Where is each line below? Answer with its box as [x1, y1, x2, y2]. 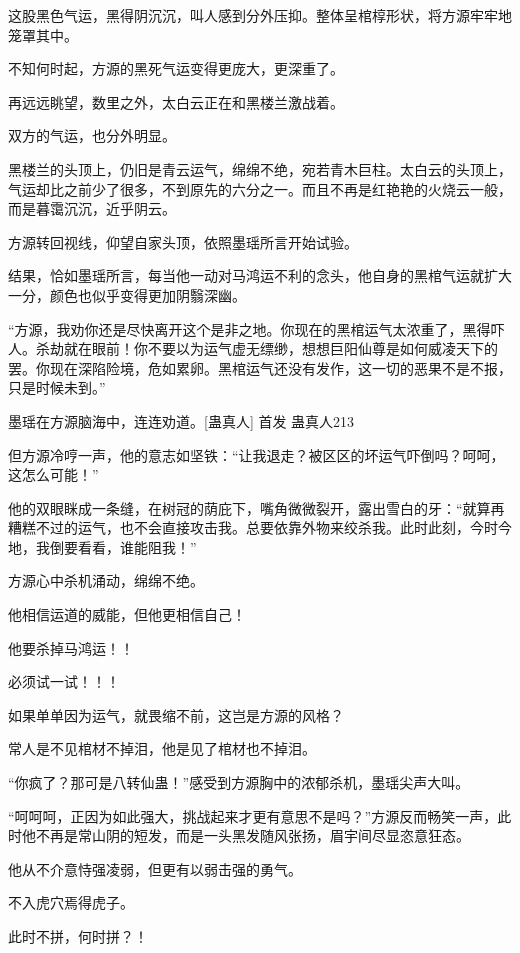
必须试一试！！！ [8, 671, 120, 692]
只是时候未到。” [8, 377, 106, 398]
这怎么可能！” [8, 464, 99, 485]
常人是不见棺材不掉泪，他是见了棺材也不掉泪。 [8, 738, 316, 759]
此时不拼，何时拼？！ [8, 926, 148, 946]
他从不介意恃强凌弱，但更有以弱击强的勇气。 [8, 858, 302, 879]
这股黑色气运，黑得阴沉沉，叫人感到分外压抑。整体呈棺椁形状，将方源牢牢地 [8, 5, 512, 25]
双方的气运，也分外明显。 [8, 125, 176, 146]
